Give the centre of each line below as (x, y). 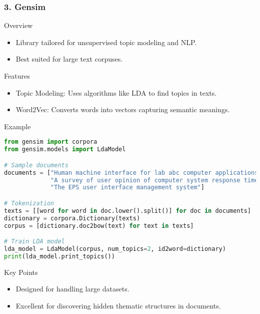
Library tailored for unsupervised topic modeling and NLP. (106, 42)
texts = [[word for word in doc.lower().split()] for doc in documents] (128, 211)
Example (17, 126)
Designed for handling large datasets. (72, 289)
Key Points (21, 272)
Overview (18, 25)
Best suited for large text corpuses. (69, 59)
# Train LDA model (34, 242)
